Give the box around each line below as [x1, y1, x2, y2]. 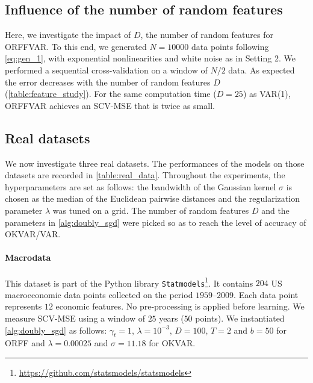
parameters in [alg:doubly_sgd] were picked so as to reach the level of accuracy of [5, 216, 306, 228]
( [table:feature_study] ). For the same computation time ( [5, 87, 217, 100]
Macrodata [5, 251, 51, 264]
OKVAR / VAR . [5, 228, 61, 240]
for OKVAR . [149, 337, 196, 349]
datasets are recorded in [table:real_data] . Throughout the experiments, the [5, 169, 285, 181]
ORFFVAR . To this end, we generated [5, 40, 147, 52]
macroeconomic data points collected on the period [5, 288, 193, 300]
